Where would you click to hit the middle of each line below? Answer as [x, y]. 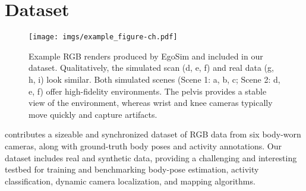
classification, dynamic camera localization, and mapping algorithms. [130, 181]
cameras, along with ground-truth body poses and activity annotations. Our [143, 145]
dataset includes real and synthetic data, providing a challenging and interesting [151, 157]
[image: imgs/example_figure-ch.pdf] [103, 37]
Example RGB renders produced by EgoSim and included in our [146, 56]
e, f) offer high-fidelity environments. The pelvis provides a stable [148, 91]
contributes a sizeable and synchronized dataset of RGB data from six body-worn [153, 134]
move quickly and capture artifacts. [93, 114]
